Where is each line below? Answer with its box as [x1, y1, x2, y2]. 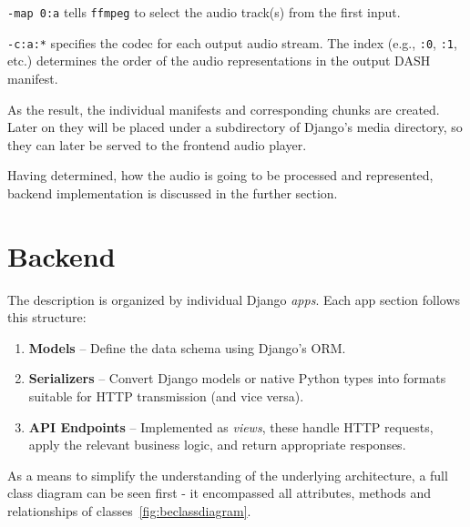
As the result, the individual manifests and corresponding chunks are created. [7, 99, 440, 118]
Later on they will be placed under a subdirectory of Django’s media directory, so [7, 117, 463, 137]
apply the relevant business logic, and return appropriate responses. [28, 435, 406, 454]
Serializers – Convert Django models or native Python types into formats [28, 369, 446, 388]
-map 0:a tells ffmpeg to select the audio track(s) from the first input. [7, 3, 401, 21]
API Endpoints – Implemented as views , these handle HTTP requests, [28, 417, 434, 436]
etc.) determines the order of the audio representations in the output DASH [7, 51, 431, 70]
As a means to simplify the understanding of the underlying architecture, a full [7, 465, 448, 484]
